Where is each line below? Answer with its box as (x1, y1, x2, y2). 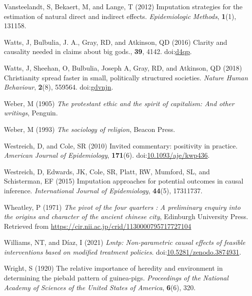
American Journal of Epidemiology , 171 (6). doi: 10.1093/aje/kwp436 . (4, 150, 210, 160)
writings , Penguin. (4, 108, 58, 118)
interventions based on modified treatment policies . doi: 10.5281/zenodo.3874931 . (4, 246, 241, 257)
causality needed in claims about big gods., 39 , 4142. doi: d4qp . (4, 46, 192, 56)
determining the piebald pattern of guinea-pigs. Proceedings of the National (4, 273, 229, 283)
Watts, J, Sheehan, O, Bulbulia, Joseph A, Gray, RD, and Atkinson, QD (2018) (4, 62, 242, 73)
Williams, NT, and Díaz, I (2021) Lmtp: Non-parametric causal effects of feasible (4, 237, 246, 247)
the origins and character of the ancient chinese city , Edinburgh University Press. (4, 211, 248, 222)
